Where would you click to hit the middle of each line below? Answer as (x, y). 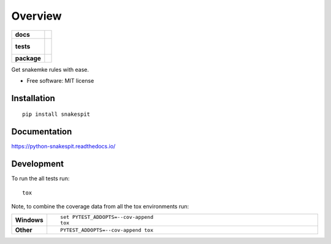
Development (38, 164)
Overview (36, 16)
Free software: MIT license (60, 80)
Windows (29, 220)
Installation (33, 98)
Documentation (42, 132)
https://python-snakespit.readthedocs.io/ (63, 147)
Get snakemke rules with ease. (50, 69)
